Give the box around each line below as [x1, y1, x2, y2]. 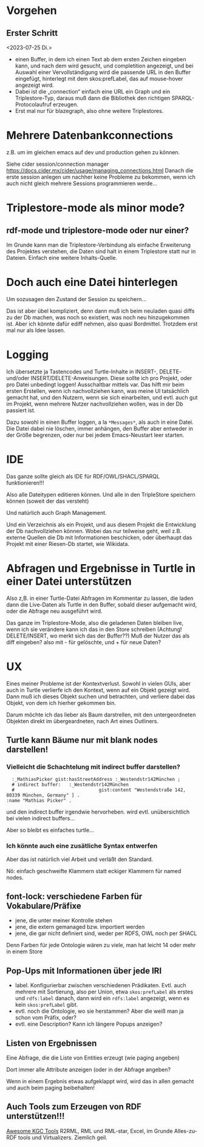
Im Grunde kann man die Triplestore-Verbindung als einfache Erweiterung [6, 241, 191, 248]
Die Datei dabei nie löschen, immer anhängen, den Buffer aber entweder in [6, 424, 193, 432]
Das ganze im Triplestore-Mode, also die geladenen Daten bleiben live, [6, 619, 184, 626]
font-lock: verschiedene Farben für [6, 891, 143, 902]
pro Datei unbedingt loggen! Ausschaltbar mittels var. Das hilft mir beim [6, 381, 185, 388]
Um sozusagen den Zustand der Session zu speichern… [6, 295, 147, 302]
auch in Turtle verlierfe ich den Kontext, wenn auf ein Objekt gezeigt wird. [6, 686, 191, 693]
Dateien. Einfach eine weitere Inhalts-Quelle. [6, 254, 118, 261]
